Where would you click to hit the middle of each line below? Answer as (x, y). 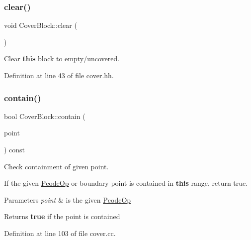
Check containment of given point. (56, 166)
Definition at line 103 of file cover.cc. (60, 233)
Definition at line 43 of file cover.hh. (59, 75)
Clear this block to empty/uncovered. (62, 59)
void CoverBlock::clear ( (41, 25)
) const (15, 149)
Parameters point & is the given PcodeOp (68, 199)
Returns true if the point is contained (62, 216)
